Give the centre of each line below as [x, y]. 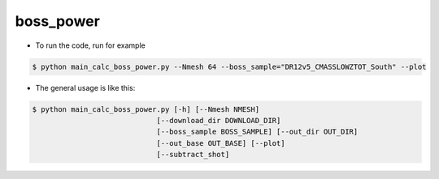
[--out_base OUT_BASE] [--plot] [221, 143]
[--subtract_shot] [193, 155]
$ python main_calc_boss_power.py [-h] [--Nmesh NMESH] [146, 109]
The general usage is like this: [85, 87]
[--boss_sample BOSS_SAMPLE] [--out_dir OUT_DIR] [257, 132]
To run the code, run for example [90, 45]
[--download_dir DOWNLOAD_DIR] [219, 120]
